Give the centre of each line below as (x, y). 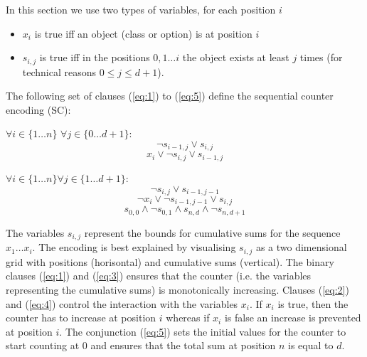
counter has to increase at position (81, 318)
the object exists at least (236, 57)
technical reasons (59, 71)
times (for (321, 57)
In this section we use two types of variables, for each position (141, 9)
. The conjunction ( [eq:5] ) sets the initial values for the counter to (203, 331)
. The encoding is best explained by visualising (134, 247)
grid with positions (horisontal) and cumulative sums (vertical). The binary (170, 261)
